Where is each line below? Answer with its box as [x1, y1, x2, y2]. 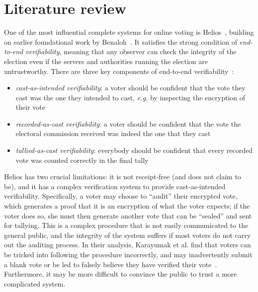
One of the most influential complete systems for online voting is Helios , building [4, 27, 254, 37]
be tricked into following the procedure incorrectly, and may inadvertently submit [4, 249, 253, 259]
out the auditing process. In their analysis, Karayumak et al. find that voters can [4, 239, 251, 250]
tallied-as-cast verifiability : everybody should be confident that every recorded [15, 145, 253, 155]
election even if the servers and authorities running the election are [4, 56, 208, 66]
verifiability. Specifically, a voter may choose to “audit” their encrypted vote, [4, 191, 238, 201]
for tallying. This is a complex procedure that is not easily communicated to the [4, 220, 249, 230]
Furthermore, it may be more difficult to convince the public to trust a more [4, 269, 237, 279]
